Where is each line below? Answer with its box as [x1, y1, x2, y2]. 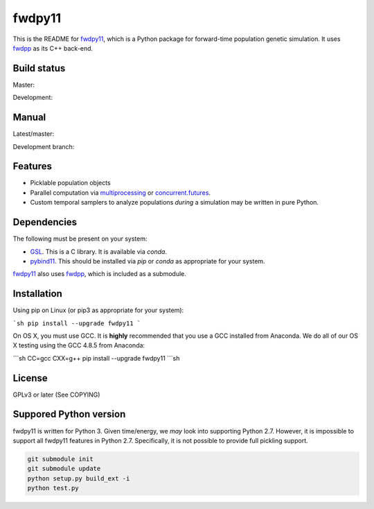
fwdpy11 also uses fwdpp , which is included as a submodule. [12, 270, 187, 278]
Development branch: [12, 142, 75, 150]
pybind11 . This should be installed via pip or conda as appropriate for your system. [30, 257, 266, 265]
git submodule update [27, 465, 101, 473]
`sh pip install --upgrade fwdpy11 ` [12, 319, 141, 327]
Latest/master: [12, 130, 55, 138]
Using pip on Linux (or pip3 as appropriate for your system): [12, 306, 184, 315]
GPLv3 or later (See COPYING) [12, 390, 100, 399]
